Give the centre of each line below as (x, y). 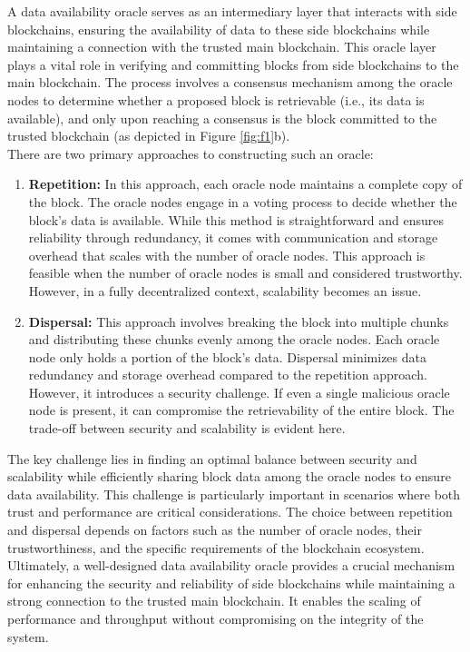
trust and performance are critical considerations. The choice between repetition (230, 512)
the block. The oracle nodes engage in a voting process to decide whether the (243, 201)
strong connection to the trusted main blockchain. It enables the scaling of (214, 601)
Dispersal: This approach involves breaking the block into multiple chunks (239, 321)
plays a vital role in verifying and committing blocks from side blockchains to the (233, 64)
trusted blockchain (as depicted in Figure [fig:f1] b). (149, 136)
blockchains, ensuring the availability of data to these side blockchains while (219, 29)
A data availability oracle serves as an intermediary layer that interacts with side (232, 11)
